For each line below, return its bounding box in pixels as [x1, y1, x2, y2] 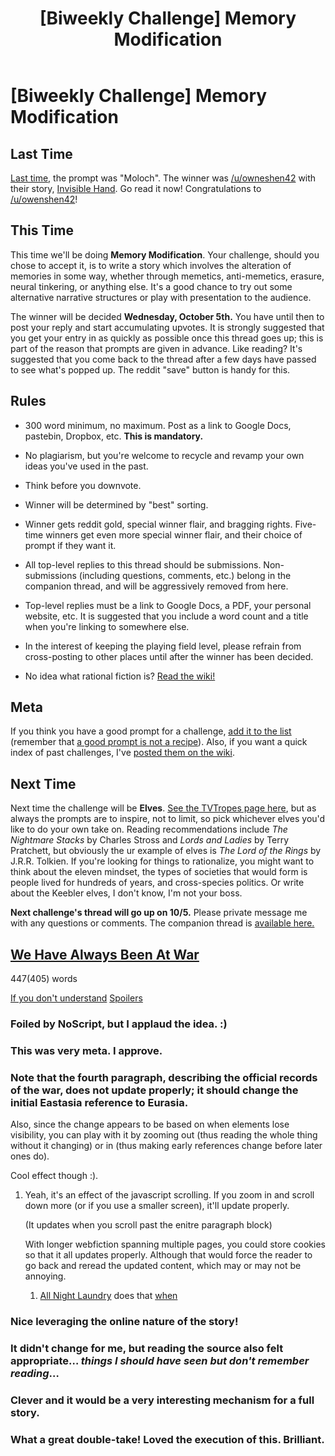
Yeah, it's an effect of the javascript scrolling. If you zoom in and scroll [24, 1189, 315, 1201]
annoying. [24, 1270, 67, 1282]
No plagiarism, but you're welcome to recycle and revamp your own [24, 449, 305, 461]
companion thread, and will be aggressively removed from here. [24, 580, 289, 592]
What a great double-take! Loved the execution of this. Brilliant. [10, 1432, 325, 1446]
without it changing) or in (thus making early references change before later [10, 1140, 323, 1152]
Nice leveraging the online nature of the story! [10, 1315, 239, 1329]
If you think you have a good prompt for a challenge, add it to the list [10, 725, 292, 737]
